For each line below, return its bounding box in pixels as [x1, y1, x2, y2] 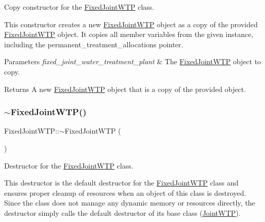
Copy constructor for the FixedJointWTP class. [4, 2, 155, 12]
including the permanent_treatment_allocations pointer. [4, 39, 183, 49]
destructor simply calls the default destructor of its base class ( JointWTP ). [4, 207, 241, 218]
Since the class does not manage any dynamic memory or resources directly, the [4, 197, 255, 208]
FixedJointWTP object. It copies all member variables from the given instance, [4, 29, 254, 40]
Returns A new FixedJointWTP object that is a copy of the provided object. [4, 83, 246, 94]
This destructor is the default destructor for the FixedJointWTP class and [4, 177, 239, 188]
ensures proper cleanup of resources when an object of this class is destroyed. [4, 187, 247, 198]
